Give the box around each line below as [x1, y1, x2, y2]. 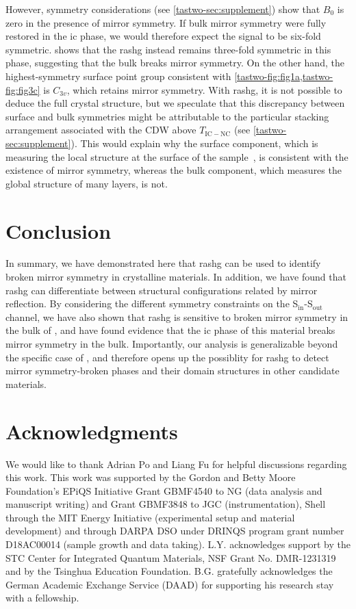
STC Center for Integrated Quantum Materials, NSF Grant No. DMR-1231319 [5, 550, 336, 565]
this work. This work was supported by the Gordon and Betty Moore [5, 470, 296, 484]
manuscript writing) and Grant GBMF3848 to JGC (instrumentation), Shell [5, 497, 326, 511]
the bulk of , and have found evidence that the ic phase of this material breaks [5, 323, 335, 337]
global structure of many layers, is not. [5, 176, 168, 190]
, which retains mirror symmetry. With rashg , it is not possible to [66, 82, 342, 96]
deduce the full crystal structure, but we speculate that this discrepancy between [5, 96, 345, 110]
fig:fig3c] [5, 82, 40, 96]
